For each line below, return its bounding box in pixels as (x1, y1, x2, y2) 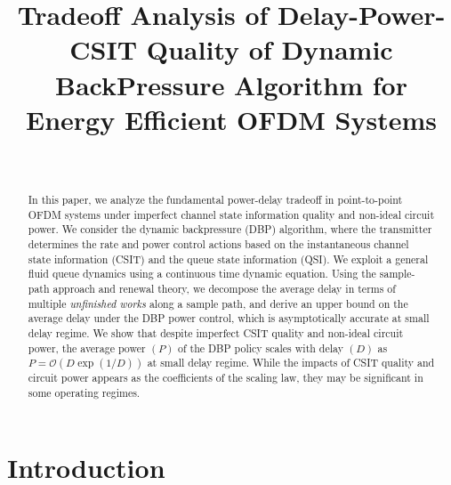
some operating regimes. (28, 384, 141, 400)
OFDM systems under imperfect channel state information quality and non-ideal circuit (28, 206, 435, 222)
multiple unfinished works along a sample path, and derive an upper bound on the (28, 295, 408, 311)
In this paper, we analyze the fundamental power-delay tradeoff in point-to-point (28, 192, 403, 207)
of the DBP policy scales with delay (178, 340, 343, 355)
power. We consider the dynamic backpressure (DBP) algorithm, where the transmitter (28, 222, 432, 237)
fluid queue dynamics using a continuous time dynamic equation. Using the (28, 266, 376, 281)
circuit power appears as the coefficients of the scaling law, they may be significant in (28, 370, 423, 385)
